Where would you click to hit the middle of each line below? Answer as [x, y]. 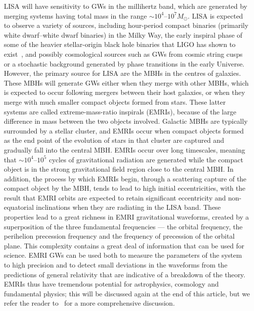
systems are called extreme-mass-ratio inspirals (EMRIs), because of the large [120, 111]
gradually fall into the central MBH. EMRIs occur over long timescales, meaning [125, 149]
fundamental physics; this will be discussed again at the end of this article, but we [127, 293]
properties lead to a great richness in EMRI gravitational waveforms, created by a [127, 217]
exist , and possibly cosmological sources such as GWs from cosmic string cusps [123, 54]
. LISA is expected [215, 15]
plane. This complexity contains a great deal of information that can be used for [124, 245]
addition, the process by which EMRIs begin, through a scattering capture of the [125, 178]
